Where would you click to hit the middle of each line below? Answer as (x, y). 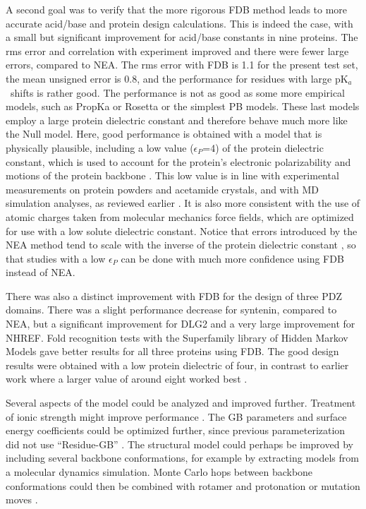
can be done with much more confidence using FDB (232, 258)
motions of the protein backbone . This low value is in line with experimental (172, 175)
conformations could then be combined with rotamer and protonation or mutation (183, 485)
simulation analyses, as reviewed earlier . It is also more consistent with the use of (183, 203)
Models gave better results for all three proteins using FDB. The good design (172, 351)
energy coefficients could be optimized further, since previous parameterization (176, 430)
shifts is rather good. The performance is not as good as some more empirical (178, 92)
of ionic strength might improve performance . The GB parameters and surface (176, 416)
